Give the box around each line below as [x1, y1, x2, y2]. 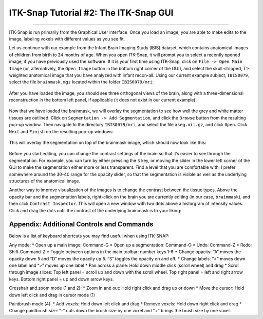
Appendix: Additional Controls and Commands [9, 220, 153, 229]
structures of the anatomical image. [9, 178, 80, 184]
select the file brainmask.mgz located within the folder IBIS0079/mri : [9, 79, 154, 85]
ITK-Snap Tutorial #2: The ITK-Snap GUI [9, 7, 174, 18]
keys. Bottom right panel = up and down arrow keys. [9, 276, 114, 282]
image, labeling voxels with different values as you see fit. [9, 36, 125, 41]
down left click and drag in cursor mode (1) [9, 292, 95, 298]
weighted [9, 72, 28, 78]
